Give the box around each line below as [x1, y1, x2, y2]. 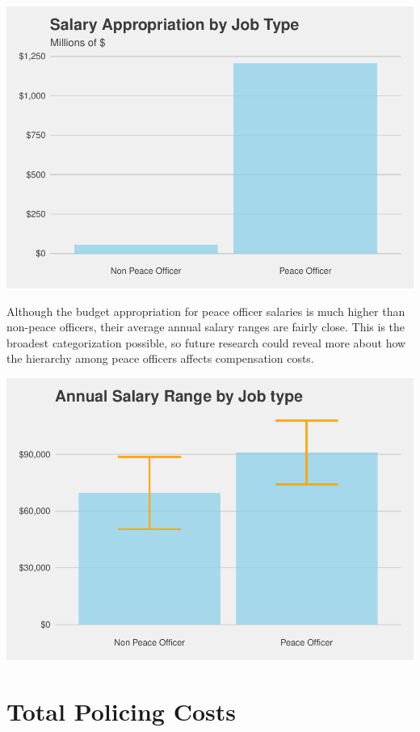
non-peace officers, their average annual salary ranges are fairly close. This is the [6, 318, 405, 335]
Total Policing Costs [6, 694, 236, 727]
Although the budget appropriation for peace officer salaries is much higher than [6, 302, 405, 319]
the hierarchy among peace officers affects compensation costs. [6, 350, 314, 367]
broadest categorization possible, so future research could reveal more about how [6, 334, 406, 351]
